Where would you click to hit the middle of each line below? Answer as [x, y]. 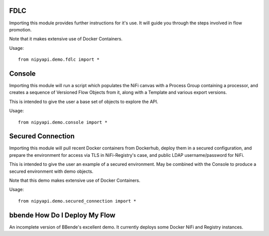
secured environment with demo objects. [51, 171]
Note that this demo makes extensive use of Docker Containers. [75, 180]
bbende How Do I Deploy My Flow [62, 215]
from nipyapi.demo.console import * [63, 122]
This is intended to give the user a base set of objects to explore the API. [84, 102]
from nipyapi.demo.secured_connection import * [77, 201]
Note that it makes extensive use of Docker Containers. [66, 39]
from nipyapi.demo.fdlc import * [59, 59]
